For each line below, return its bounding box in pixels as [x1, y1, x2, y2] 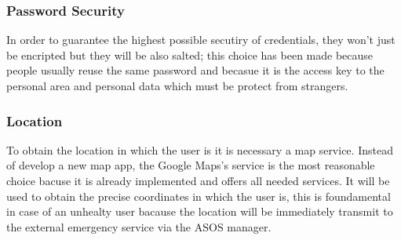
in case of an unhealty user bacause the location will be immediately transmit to [6, 203, 393, 220]
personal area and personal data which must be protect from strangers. [6, 78, 348, 93]
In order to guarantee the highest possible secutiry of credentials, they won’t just [6, 31, 396, 48]
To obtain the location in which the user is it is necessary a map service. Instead [6, 141, 393, 158]
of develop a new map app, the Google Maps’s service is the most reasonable [6, 157, 375, 173]
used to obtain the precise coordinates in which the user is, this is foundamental [6, 187, 391, 204]
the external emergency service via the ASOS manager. [6, 218, 272, 235]
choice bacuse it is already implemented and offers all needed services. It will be [6, 173, 390, 188]
